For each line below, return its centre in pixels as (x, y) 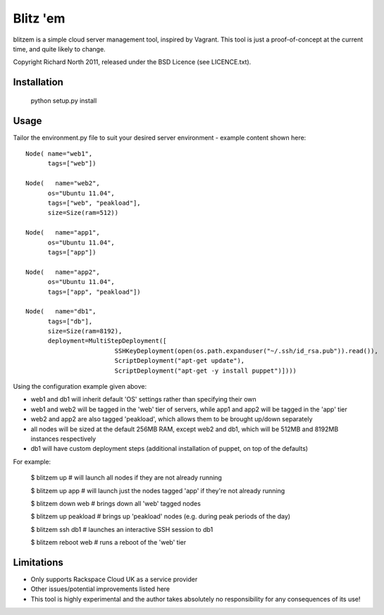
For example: (32, 461)
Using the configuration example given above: (80, 387)
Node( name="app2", (63, 272)
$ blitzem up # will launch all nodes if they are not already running (126, 478)
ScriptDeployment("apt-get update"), (180, 361)
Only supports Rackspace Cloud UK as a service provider (114, 579)
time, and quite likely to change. (59, 49)
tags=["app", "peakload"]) (94, 292)
